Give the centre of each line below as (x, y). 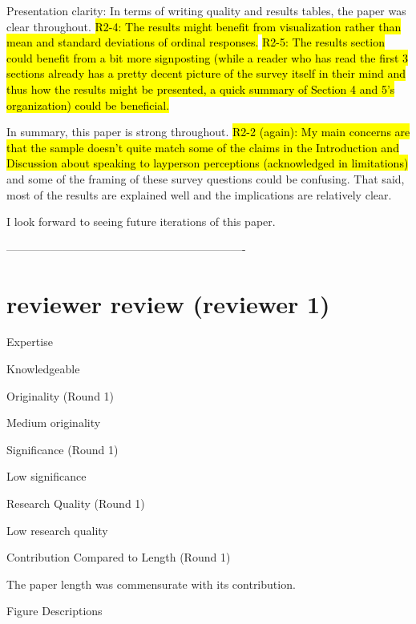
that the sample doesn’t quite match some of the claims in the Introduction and (203, 147)
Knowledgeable (43, 369)
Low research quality (57, 530)
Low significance (46, 476)
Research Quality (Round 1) (76, 503)
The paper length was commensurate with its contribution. (151, 584)
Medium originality (54, 423)
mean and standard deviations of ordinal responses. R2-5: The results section (196, 42)
